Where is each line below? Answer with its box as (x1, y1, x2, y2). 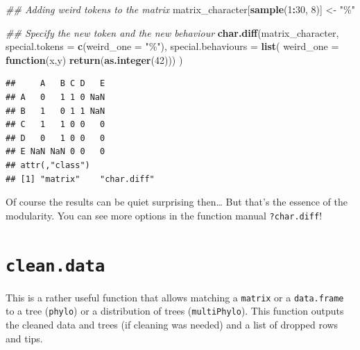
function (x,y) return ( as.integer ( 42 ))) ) (6, 52, 183, 67)
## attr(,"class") (6, 160, 90, 170)
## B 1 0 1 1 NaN (6, 106, 105, 116)
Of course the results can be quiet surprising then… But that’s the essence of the (6, 194, 348, 209)
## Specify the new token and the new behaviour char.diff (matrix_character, (6, 25, 339, 40)
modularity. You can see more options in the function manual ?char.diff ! (6, 208, 323, 222)
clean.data (6, 256, 105, 276)
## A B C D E (6, 78, 105, 89)
